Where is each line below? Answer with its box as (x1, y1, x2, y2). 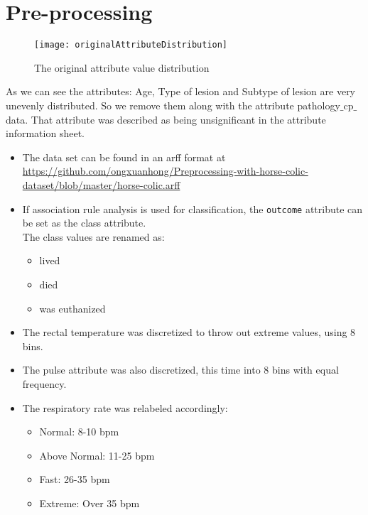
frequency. (22, 376, 67, 391)
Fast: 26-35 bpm (39, 472, 110, 487)
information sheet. (6, 126, 85, 141)
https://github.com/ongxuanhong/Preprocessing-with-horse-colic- (22, 163, 308, 178)
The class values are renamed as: (22, 229, 165, 244)
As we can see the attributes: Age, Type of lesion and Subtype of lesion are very (6, 84, 356, 99)
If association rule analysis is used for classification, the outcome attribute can (22, 201, 363, 216)
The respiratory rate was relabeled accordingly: (22, 400, 228, 415)
